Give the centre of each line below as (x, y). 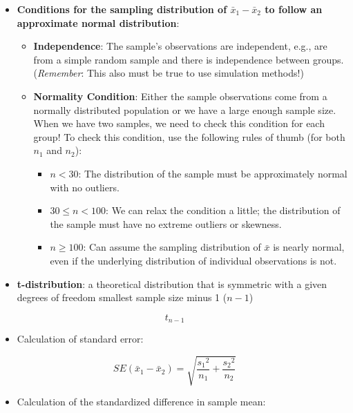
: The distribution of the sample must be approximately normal (213, 173)
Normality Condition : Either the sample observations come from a (180, 96)
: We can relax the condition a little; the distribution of (223, 210)
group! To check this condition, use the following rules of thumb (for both (189, 136)
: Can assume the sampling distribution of (172, 247)
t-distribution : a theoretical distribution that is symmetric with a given (172, 284)
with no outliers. (85, 187)
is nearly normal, (309, 247)
